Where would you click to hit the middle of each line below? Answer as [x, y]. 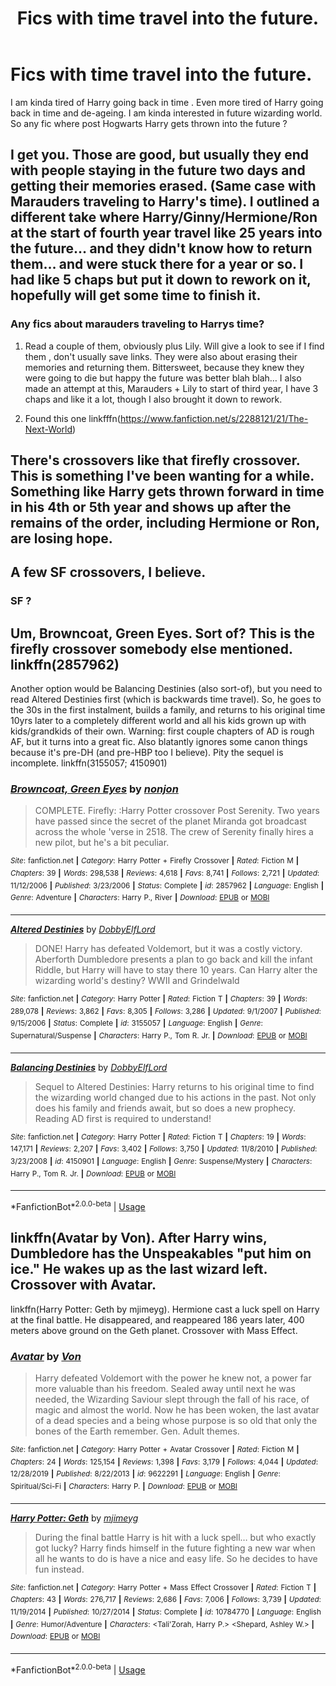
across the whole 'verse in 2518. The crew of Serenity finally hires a [174, 832]
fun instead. [59, 1569]
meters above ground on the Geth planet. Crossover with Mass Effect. [154, 1330]
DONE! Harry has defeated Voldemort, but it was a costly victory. [168, 949]
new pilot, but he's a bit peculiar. [102, 843]
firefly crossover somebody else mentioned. [151, 648]
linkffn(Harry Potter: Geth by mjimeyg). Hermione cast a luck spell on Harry [165, 1309]
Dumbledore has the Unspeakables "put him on [161, 1253]
